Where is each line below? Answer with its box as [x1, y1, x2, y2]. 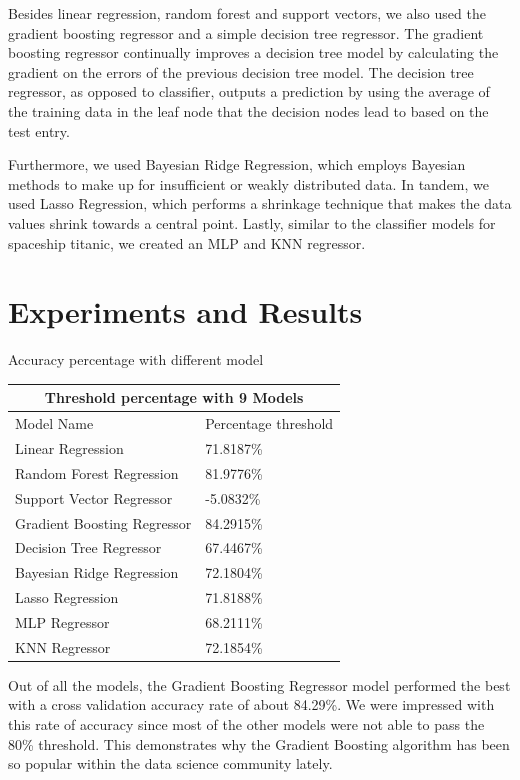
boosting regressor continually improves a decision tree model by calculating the [8, 42, 499, 63]
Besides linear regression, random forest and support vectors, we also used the [8, 3, 486, 23]
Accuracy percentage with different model [8, 349, 264, 370]
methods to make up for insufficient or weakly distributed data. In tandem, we [8, 173, 490, 194]
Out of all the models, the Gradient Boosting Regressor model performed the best [8, 674, 511, 695]
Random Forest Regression [15, 462, 179, 483]
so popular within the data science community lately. [8, 753, 333, 774]
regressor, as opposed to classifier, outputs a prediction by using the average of [8, 81, 490, 102]
